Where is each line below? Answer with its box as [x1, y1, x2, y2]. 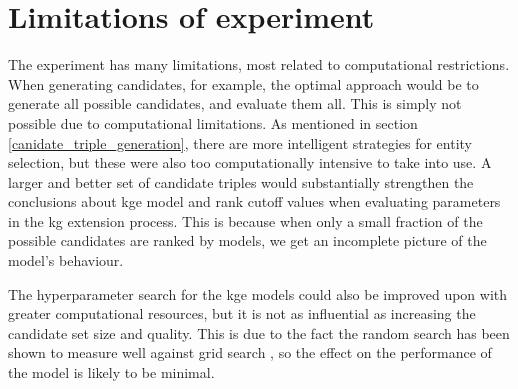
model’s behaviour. [8, 250, 124, 271]
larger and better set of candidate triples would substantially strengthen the [8, 171, 474, 192]
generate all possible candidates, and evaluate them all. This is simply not [8, 93, 462, 114]
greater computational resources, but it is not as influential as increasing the [8, 303, 476, 324]
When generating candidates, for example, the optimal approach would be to [8, 73, 479, 94]
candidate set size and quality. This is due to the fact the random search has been [8, 322, 510, 343]
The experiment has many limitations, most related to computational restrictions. [8, 54, 510, 75]
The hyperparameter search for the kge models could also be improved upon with [8, 283, 508, 304]
